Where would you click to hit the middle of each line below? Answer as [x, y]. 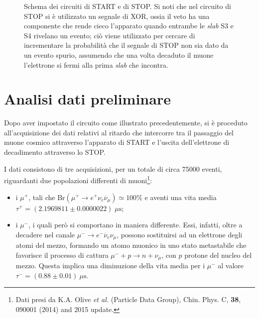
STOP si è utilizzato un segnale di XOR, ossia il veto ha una [117, 16]
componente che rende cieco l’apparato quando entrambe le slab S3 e [129, 26]
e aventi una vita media [181, 197]
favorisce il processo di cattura [62, 255]
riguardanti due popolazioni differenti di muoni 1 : [78, 179]
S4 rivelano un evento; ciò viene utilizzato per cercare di [110, 35]
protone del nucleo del [218, 255]
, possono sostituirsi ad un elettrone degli [180, 234]
